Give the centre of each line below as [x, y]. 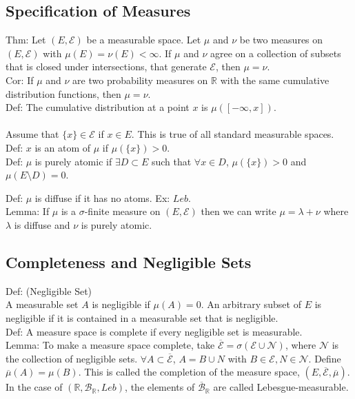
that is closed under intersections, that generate [106, 66]
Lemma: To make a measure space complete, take [110, 345]
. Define [325, 358]
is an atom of [62, 147]
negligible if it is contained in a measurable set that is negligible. [142, 317]
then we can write [239, 211]
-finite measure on [122, 211]
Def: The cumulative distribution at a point [98, 107]
